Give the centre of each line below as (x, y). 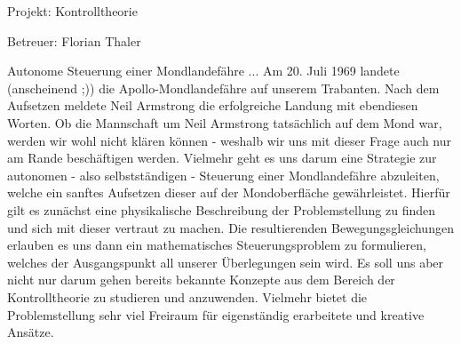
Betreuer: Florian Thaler (74, 40)
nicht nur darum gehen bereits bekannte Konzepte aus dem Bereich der (201, 280)
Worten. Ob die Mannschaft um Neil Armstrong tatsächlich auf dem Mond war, (225, 122)
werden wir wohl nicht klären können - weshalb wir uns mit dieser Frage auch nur (230, 140)
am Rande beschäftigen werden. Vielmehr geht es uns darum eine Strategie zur (222, 158)
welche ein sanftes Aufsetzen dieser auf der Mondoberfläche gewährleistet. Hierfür (229, 192)
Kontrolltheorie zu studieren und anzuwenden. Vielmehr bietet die (187, 296)
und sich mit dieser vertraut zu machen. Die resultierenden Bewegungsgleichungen (230, 227)
